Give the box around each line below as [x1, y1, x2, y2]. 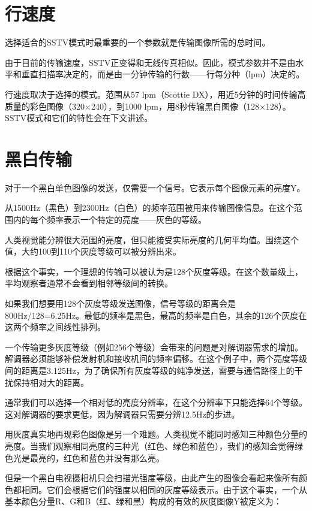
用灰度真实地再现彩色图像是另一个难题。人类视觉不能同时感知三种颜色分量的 [5, 428, 307, 440]
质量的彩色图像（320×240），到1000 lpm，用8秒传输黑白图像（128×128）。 [5, 99, 291, 112]
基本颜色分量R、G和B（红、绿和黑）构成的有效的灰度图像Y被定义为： [5, 495, 282, 507]
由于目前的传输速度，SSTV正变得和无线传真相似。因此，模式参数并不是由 [5, 56, 296, 68]
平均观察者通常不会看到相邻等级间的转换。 [5, 277, 173, 289]
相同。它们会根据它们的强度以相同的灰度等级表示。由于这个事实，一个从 [21, 483, 307, 495]
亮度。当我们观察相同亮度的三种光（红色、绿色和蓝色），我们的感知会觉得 [5, 439, 295, 452]
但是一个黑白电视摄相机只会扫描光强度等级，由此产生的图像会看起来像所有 [5, 471, 299, 484]
